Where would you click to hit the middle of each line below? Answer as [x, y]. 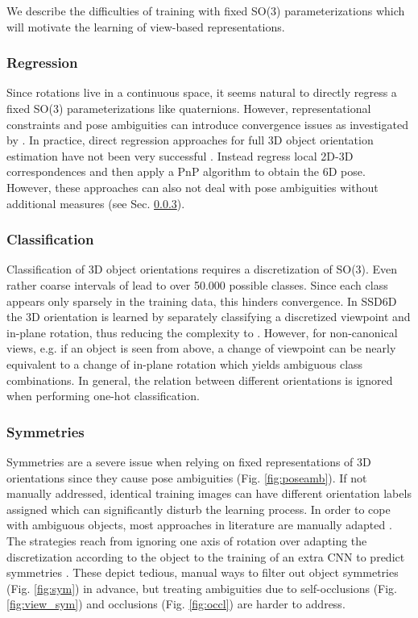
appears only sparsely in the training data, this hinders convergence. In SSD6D [202, 301]
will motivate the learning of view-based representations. [146, 26]
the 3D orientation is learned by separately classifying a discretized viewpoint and [209, 317]
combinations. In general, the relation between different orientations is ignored [200, 380]
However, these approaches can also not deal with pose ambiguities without [192, 187]
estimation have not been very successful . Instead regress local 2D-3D [180, 155]
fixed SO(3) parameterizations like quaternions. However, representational [189, 108]
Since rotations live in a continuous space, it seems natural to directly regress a [202, 92]
